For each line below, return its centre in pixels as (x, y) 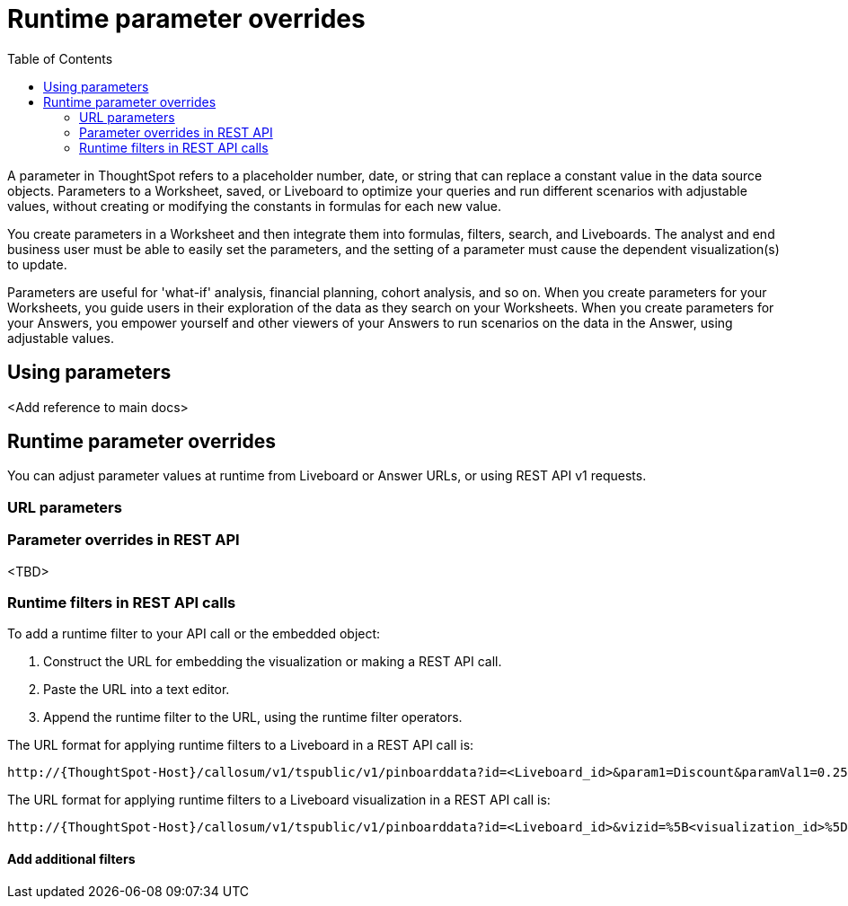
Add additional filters (71, 858)
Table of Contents (60, 58)
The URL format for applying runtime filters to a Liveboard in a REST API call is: (241, 745)
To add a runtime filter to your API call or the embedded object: (194, 634)
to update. (37, 264)
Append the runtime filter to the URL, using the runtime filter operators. (253, 717)
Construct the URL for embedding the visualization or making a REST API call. (273, 662)
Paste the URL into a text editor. (137, 690)
